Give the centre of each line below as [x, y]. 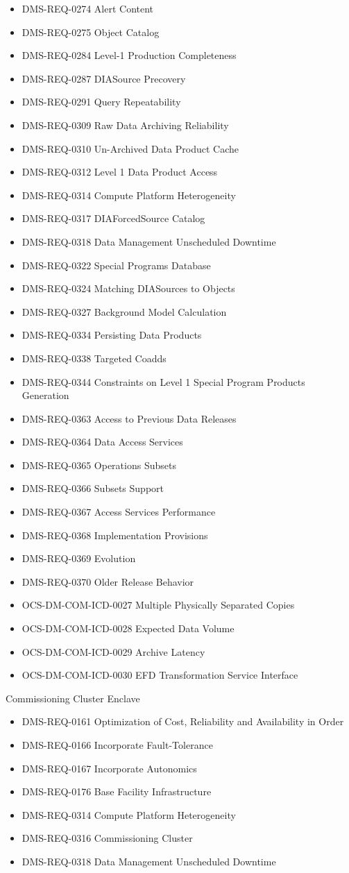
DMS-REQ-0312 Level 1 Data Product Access [120, 172]
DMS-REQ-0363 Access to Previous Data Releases [129, 418]
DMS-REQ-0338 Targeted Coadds [94, 358]
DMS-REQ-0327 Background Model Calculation [124, 311]
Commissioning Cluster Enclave [73, 698]
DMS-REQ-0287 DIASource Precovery [104, 78]
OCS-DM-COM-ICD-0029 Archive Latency [113, 651]
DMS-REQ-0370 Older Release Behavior [108, 581]
